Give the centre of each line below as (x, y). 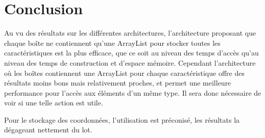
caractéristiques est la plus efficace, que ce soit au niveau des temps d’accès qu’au (131, 53)
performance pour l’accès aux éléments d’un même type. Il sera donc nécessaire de (133, 92)
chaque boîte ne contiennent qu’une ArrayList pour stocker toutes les (112, 43)
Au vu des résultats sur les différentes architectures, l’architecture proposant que (130, 33)
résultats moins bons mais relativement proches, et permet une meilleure (118, 83)
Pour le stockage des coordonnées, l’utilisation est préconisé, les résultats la (122, 119)
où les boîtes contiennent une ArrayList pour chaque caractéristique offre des (124, 73)
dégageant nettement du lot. (48, 130)
